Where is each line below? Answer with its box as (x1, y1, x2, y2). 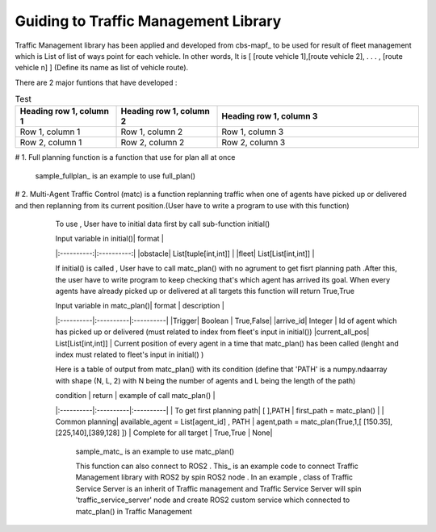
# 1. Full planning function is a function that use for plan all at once (15, 153, 236, 162)
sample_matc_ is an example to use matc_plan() (75, 446, 235, 456)
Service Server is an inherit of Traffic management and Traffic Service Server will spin (75, 484, 362, 493)
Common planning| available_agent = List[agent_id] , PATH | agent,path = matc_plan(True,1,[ (55, 417, 363, 426)
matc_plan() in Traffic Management (75, 506, 193, 516)
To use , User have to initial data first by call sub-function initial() (55, 219, 270, 229)
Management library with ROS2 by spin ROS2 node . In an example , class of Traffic (75, 472, 354, 482)
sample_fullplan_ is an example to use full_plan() (35, 170, 196, 181)
